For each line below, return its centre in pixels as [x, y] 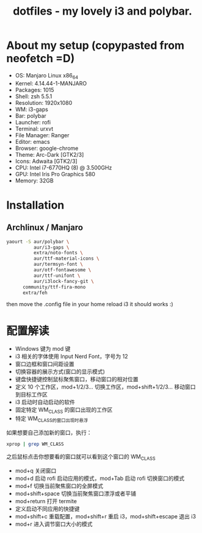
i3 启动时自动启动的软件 [45, 402]
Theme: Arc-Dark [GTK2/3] [49, 154]
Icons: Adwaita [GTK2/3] [46, 161]
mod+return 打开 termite [46, 501]
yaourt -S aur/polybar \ [38, 241]
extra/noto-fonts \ [58, 253]
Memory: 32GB [34, 181]
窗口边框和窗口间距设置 [45, 364]
